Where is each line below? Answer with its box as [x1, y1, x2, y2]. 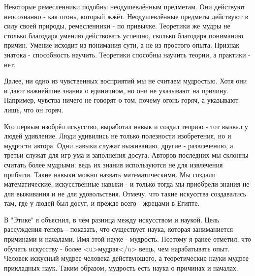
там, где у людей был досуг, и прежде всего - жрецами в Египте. [4, 198, 200, 208]
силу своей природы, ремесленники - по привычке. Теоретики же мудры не [4, 21, 230, 31]
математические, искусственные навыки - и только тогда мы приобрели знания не [4, 179, 250, 189]
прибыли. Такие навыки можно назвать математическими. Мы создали [4, 169, 216, 179]
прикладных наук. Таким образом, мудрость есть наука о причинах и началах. [4, 262, 238, 273]
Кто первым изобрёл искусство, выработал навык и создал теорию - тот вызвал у [4, 121, 248, 131]
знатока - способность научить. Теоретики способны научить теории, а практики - [4, 49, 251, 59]
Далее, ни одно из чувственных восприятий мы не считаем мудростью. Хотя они [4, 76, 247, 86]
